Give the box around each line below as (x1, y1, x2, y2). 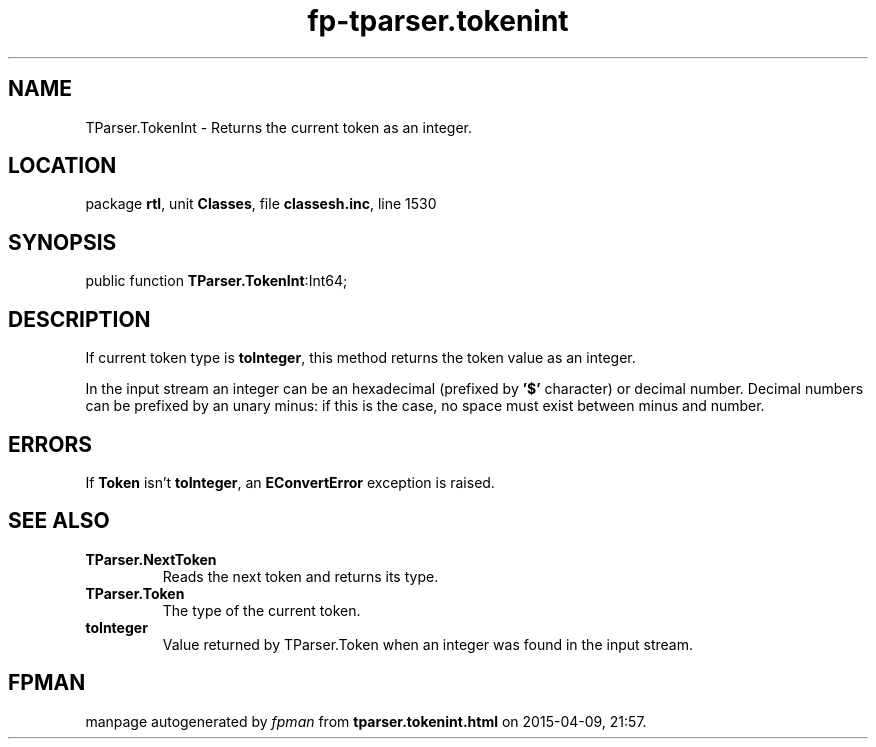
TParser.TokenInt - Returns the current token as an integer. (85, 118, 472, 136)
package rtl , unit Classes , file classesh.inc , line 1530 (85, 195, 437, 213)
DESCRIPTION (8, 306, 151, 332)
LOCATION (8, 153, 117, 179)
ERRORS (8, 431, 93, 457)
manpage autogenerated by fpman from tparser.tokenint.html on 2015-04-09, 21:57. (85, 712, 647, 730)
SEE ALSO (8, 508, 110, 534)
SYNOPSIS (8, 229, 117, 255)
